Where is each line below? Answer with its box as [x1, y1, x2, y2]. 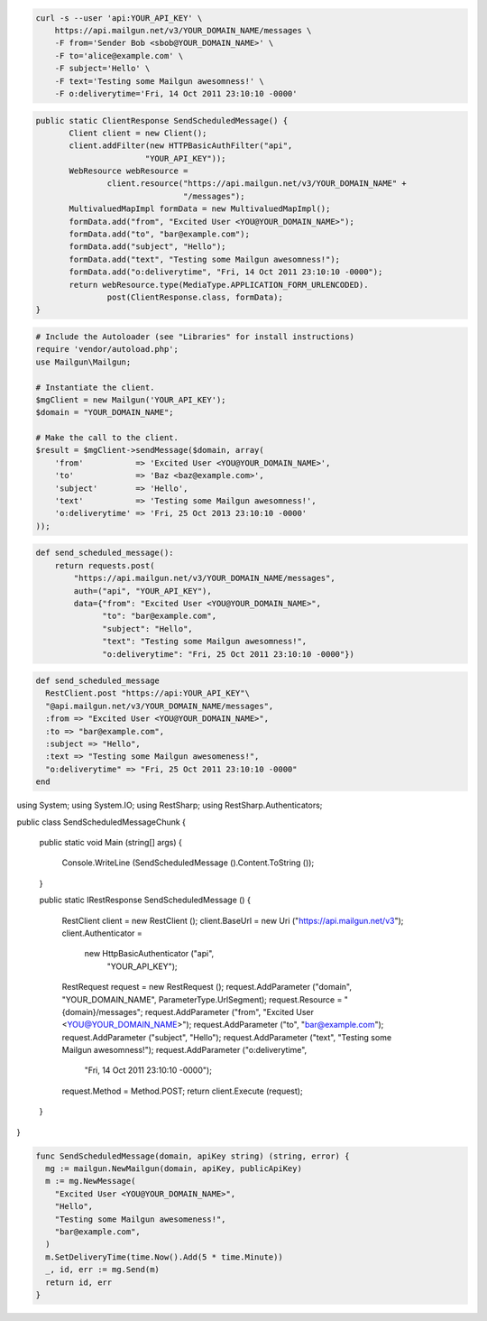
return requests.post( [54, 560, 155, 570]
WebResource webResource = [69, 166, 188, 176]
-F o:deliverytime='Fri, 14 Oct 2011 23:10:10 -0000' [54, 88, 298, 98]
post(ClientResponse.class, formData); [106, 291, 283, 302]
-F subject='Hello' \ [54, 63, 151, 74]
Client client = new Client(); [69, 127, 207, 138]
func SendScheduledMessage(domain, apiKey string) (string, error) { [35, 1150, 350, 1161]
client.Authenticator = [61, 928, 143, 938]
